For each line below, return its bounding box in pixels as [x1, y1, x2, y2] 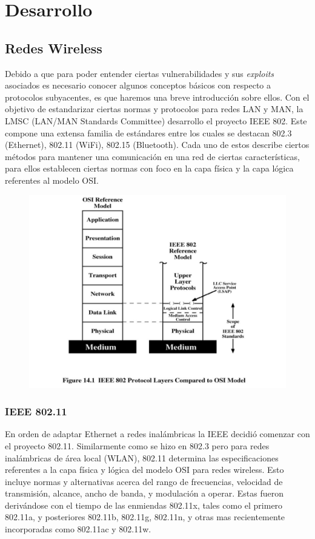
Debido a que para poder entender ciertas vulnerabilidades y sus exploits [5, 67, 274, 79]
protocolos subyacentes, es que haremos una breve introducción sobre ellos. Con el [5, 90, 310, 103]
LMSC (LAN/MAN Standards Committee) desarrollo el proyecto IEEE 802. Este [5, 114, 307, 127]
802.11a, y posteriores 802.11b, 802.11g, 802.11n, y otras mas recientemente [5, 511, 285, 523]
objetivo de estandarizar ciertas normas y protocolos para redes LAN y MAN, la [5, 102, 303, 115]
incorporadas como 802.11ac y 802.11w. [5, 523, 151, 535]
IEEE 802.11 [5, 404, 67, 419]
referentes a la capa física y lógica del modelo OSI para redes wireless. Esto [5, 463, 284, 476]
